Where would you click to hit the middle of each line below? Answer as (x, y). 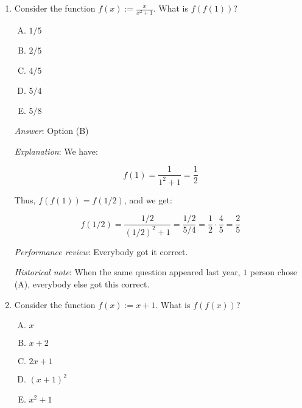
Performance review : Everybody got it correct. (101, 251)
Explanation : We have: (56, 151)
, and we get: (148, 199)
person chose (274, 272)
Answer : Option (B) (51, 131)
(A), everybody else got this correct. (82, 283)
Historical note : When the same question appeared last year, (127, 272)
